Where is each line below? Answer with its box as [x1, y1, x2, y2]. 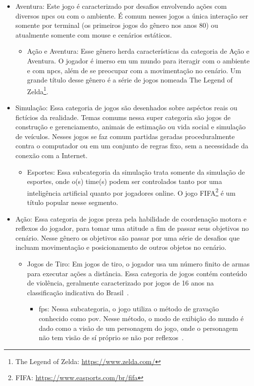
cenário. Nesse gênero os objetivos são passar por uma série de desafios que [15, 232, 240, 243]
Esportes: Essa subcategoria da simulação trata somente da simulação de [27, 166, 245, 177]
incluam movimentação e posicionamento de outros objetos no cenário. [15, 242, 227, 252]
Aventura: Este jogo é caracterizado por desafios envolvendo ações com [15, 1, 227, 11]
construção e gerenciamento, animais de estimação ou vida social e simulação [15, 122, 246, 132]
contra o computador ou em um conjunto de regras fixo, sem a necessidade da [15, 141, 249, 151]
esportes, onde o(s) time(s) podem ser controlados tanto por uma [27, 176, 222, 186]
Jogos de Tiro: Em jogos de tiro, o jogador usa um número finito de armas [27, 258, 250, 268]
